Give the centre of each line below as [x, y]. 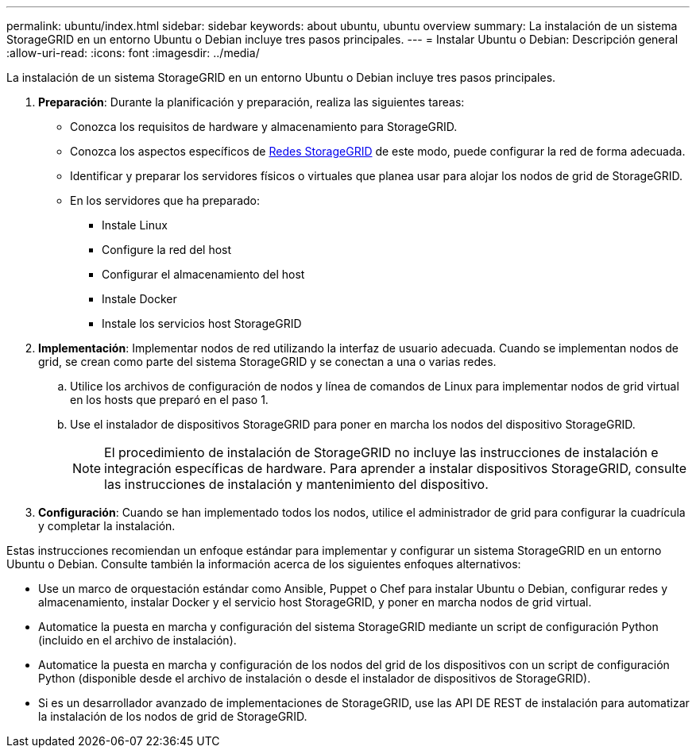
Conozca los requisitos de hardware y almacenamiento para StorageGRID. [264, 127]
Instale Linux [135, 225]
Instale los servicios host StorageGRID [202, 323]
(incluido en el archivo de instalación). [137, 640]
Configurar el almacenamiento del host [203, 274]
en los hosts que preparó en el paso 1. [169, 400]
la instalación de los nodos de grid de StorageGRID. [173, 716]
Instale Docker [139, 299]
